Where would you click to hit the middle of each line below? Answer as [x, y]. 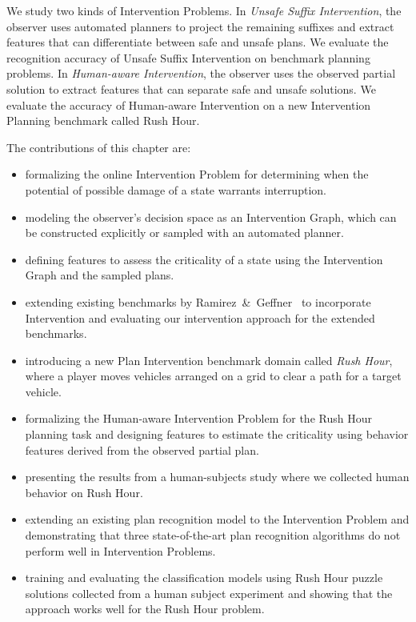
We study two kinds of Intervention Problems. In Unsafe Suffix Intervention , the [204, 10]
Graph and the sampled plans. [100, 275]
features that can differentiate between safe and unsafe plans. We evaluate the [198, 42]
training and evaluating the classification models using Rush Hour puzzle [204, 578]
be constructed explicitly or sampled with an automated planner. [184, 233]
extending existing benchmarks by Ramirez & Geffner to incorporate [198, 301]
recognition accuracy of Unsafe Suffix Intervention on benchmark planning [188, 57]
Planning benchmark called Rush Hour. [103, 120]
